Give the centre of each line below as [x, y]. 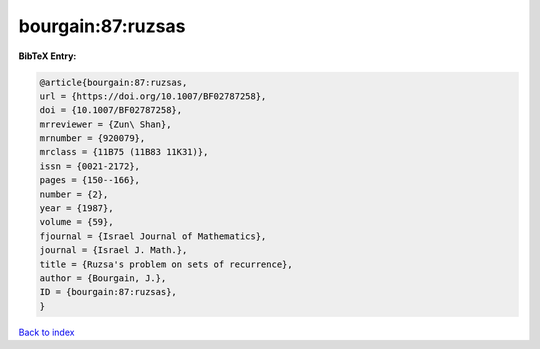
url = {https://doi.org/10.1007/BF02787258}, [153, 96]
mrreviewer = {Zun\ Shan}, [105, 124]
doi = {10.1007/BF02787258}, [111, 110]
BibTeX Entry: [47, 56]
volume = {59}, [76, 222]
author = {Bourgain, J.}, [103, 278]
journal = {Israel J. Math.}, [113, 250]
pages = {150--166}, [89, 180]
